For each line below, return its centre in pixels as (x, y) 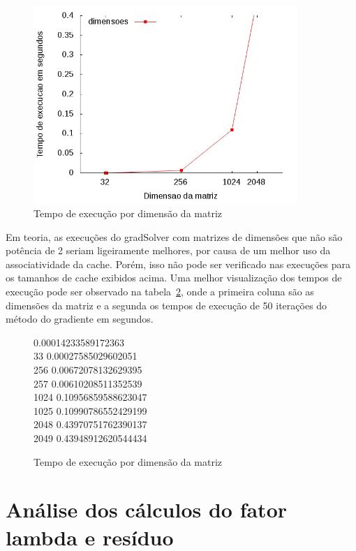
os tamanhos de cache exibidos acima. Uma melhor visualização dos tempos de (174, 278)
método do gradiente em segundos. (80, 319)
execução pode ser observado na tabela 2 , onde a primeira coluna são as (160, 292)
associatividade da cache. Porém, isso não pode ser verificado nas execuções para (178, 264)
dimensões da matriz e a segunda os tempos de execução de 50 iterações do (166, 305)
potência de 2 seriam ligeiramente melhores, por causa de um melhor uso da (168, 250)
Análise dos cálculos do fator (147, 509)
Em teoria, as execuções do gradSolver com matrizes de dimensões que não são (174, 236)
